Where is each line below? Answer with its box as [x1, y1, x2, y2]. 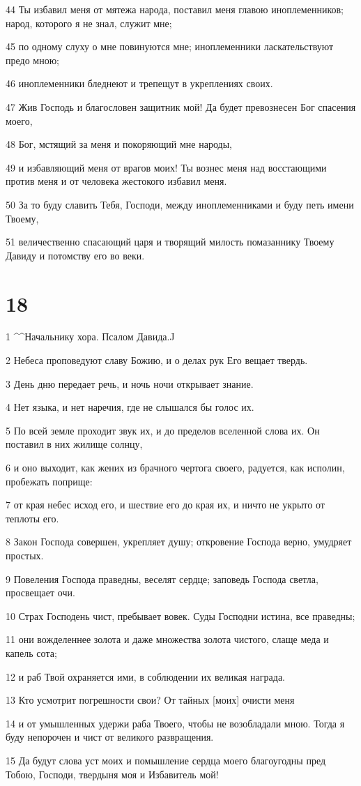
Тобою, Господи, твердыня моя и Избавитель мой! [6, 766, 219, 781]
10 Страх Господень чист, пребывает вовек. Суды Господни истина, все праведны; [6, 608, 355, 623]
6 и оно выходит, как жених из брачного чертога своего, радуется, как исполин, [6, 460, 345, 474]
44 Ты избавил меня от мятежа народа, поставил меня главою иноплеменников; [6, 2, 344, 16]
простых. [6, 547, 44, 562]
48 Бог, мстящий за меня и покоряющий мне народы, [6, 137, 232, 151]
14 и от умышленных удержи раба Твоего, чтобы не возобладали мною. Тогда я [6, 716, 345, 730]
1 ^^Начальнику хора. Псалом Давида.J [6, 329, 175, 344]
